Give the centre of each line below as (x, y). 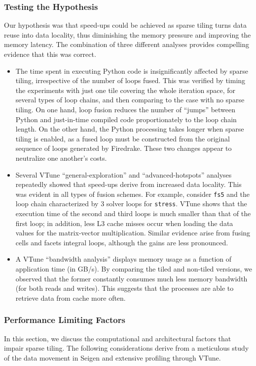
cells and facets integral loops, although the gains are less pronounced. (122, 242)
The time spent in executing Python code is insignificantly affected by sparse (132, 70)
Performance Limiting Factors (65, 320)
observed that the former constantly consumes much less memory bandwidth (131, 278)
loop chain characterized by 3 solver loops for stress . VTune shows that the (131, 204)
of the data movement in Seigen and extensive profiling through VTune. (112, 357)
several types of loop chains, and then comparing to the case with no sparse (130, 100)
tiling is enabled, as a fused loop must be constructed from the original (123, 138)
